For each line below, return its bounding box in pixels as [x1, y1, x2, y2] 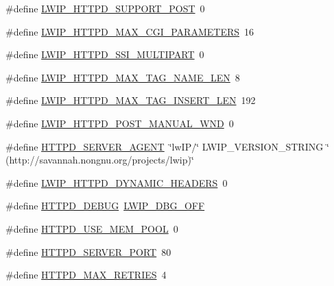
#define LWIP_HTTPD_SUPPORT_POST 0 [5, 1, 205, 15]
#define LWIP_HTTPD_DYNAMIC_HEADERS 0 [5, 175, 228, 190]
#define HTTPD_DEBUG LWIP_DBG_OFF [5, 198, 205, 213]
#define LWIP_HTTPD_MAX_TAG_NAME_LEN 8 [5, 70, 240, 84]
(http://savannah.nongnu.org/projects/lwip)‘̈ [5, 153, 194, 167]
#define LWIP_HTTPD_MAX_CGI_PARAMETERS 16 [5, 24, 254, 38]
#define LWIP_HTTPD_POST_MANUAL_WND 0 [5, 116, 234, 130]
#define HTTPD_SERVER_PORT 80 [5, 244, 171, 259]
